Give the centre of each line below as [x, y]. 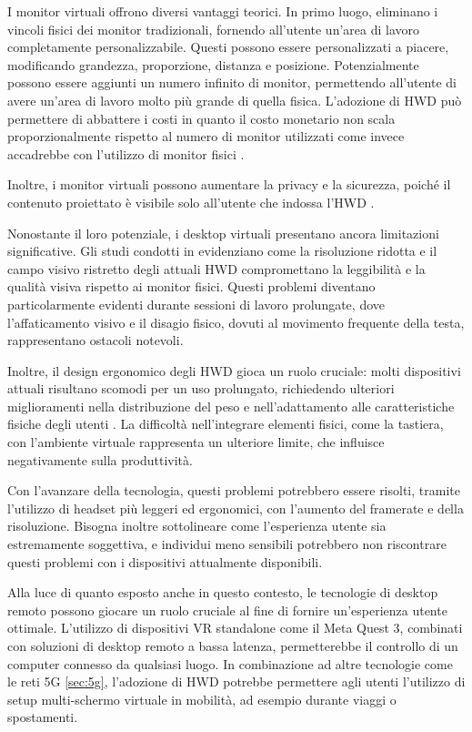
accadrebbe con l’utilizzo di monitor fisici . [126, 153]
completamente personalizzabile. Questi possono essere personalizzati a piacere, [228, 47]
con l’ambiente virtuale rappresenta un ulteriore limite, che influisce [196, 442]
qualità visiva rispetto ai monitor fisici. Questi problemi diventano [191, 286]
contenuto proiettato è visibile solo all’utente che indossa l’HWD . [191, 202]
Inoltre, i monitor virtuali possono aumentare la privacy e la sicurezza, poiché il [229, 184]
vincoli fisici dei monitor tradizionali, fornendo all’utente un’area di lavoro [214, 29]
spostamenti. [43, 717]
